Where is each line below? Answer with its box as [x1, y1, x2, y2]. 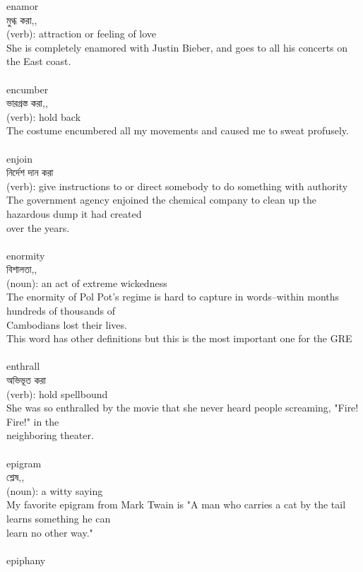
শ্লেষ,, [6, 469, 25, 484]
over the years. [6, 220, 70, 235]
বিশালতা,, [6, 262, 37, 276]
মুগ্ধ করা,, [6, 12, 37, 27]
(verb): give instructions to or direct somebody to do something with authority [6, 178, 348, 193]
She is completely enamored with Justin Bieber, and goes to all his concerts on [6, 40, 348, 54]
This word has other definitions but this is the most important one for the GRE [6, 331, 352, 346]
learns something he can [6, 510, 111, 525]
